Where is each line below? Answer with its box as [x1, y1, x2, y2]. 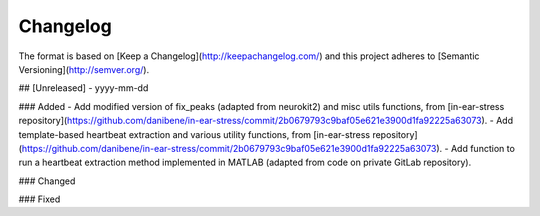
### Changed [18, 175, 76, 187]
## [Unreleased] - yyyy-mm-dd [18, 82, 149, 94]
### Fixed [18, 193, 61, 205]
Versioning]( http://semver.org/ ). [18, 63, 150, 75]
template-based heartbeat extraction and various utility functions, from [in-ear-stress [18, 128, 370, 140]
